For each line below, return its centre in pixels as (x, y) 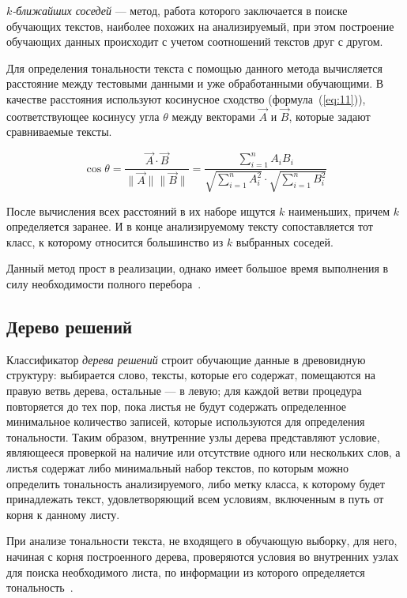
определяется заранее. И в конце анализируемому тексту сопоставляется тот (190, 226)
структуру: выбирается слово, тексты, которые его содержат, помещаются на (191, 375)
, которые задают (330, 116)
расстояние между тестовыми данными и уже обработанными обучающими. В (195, 83)
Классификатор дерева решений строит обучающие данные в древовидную (186, 359)
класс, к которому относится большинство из (115, 241)
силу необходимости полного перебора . (104, 284)
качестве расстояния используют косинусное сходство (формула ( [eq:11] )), (186, 98)
